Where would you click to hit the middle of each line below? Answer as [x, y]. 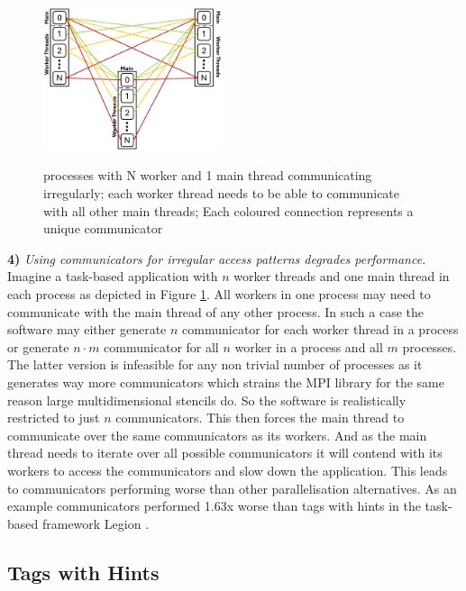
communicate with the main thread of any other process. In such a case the [215, 311]
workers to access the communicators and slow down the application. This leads [228, 470]
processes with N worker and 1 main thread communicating [208, 175]
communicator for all [161, 346]
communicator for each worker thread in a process [320, 329]
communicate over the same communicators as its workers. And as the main [217, 435]
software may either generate [87, 329]
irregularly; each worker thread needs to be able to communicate [222, 193]
